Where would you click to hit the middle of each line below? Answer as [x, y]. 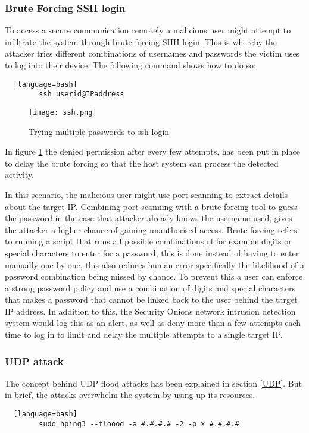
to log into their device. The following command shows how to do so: [130, 65]
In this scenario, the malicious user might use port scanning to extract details [146, 194]
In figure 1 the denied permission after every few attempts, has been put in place [152, 151]
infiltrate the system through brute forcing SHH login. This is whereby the [141, 41]
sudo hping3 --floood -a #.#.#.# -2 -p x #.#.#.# [139, 424]
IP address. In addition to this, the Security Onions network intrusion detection [150, 311]
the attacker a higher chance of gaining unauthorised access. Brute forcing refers [151, 229]
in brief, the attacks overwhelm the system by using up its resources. [130, 395]
